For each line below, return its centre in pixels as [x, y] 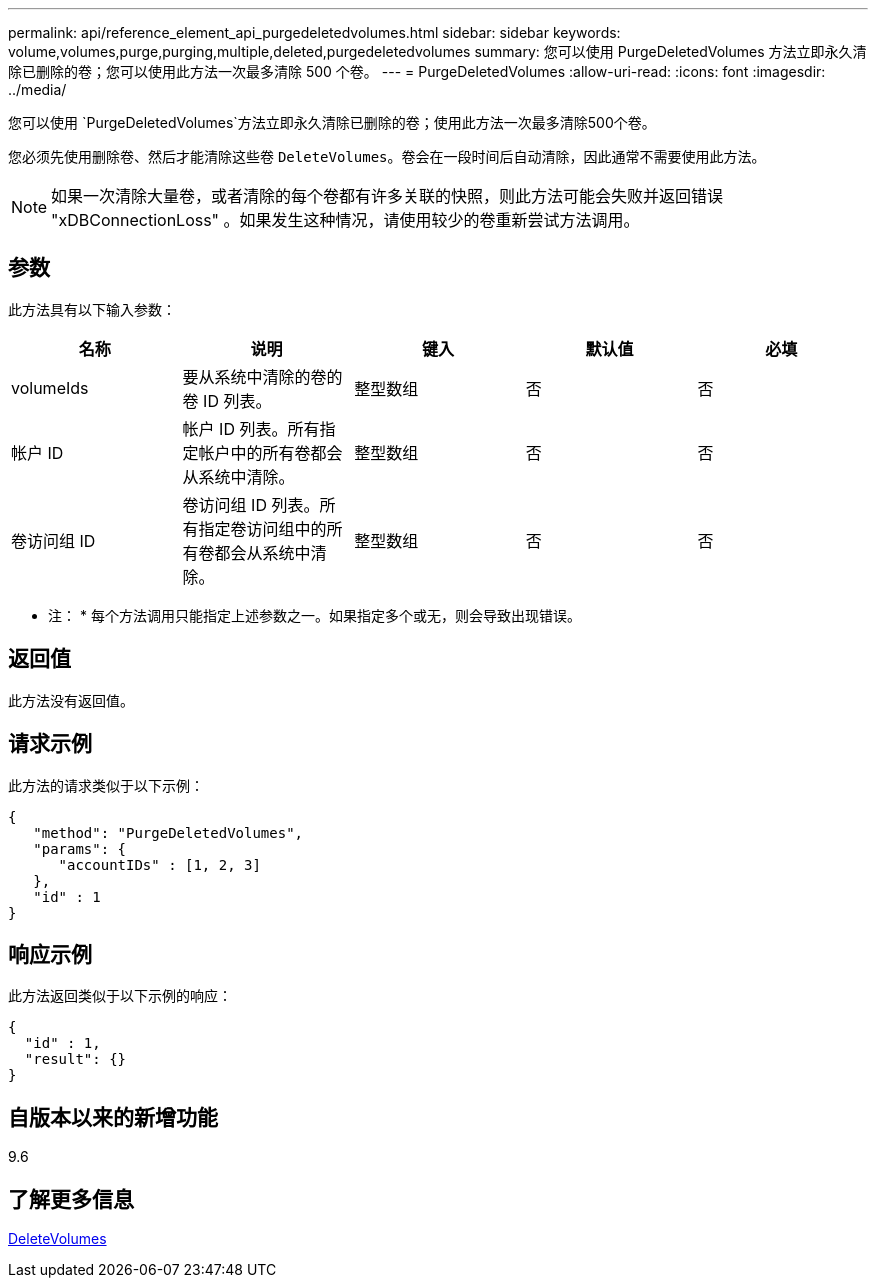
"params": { [80, 848]
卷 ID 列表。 [227, 400]
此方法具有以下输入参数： [92, 309]
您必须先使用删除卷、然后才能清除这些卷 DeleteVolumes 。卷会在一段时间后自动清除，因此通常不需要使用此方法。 [387, 156]
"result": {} [75, 1059]
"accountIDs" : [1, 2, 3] [159, 864]
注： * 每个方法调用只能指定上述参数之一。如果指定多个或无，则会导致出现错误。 [314, 615]
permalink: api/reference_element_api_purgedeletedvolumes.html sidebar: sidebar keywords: [314, 32]
